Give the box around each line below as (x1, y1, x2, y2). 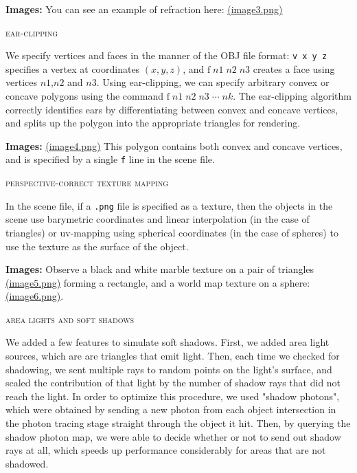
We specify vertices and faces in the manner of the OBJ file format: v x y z (5, 48, 327, 63)
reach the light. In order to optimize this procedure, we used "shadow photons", (5, 388, 340, 403)
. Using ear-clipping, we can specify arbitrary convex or (96, 75, 330, 89)
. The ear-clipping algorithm (233, 89, 352, 103)
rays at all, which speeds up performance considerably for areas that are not (5, 443, 326, 457)
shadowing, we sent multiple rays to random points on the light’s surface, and (5, 362, 332, 376)
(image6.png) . (5, 289, 64, 303)
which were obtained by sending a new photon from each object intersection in (5, 402, 336, 417)
